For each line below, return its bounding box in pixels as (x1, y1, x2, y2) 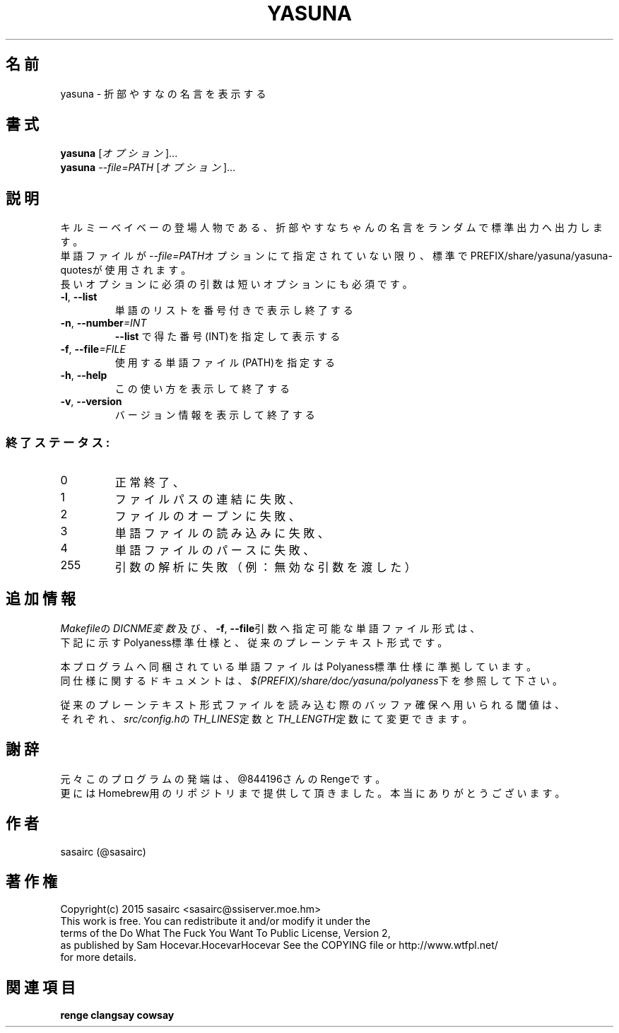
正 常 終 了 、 (114, 475, 184, 490)
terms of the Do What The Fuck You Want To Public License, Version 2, (60, 927, 391, 940)
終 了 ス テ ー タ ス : (6, 435, 110, 450)
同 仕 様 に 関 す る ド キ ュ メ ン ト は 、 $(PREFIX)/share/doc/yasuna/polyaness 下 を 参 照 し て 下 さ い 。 (60, 674, 562, 687)
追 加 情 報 (6, 590, 76, 608)
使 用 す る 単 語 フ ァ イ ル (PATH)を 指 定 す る (114, 356, 335, 369)
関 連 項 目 (6, 978, 76, 996)
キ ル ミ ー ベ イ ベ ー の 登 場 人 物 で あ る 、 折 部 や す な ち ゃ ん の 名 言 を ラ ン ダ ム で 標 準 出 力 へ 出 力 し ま (60, 221, 603, 234)
